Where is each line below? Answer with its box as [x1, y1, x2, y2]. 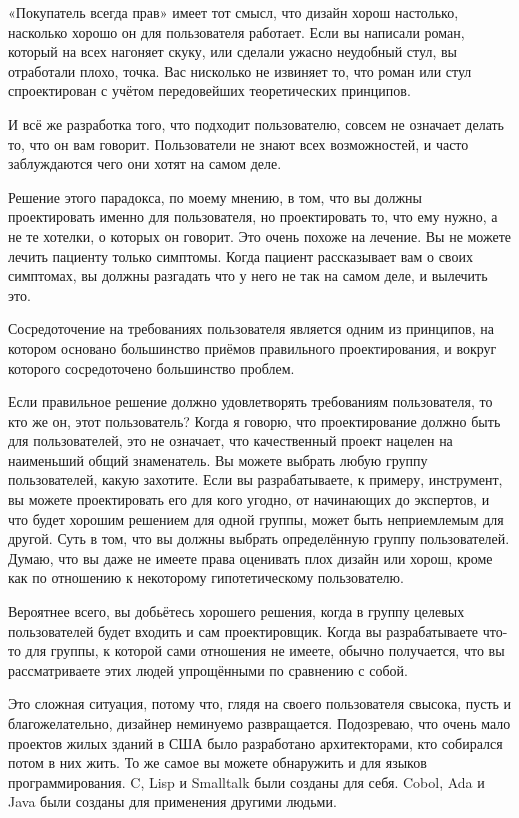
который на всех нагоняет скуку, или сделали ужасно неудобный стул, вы [8, 41, 457, 62]
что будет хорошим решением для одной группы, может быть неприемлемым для [8, 508, 504, 529]
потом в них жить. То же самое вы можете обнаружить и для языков [8, 752, 427, 773]
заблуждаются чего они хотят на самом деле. [8, 153, 282, 174]
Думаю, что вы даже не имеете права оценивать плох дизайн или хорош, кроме [8, 547, 493, 568]
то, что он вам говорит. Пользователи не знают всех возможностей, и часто [8, 133, 469, 154]
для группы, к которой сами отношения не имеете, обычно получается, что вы [25, 640, 505, 661]
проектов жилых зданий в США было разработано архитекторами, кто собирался [8, 732, 503, 753]
